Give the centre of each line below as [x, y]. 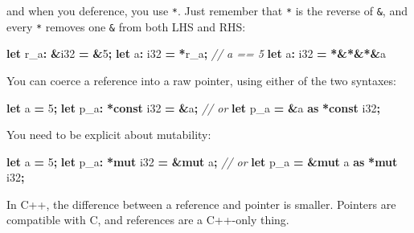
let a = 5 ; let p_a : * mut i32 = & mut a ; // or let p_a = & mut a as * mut [202, 161]
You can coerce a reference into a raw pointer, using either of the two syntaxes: [201, 80]
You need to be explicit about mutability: [109, 135]
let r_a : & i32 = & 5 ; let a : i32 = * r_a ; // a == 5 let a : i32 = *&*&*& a [197, 53]
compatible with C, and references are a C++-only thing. [148, 220]
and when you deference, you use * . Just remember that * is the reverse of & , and [207, 10]
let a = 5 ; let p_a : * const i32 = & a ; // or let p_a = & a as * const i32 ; [193, 107]
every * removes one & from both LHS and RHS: [126, 26]
